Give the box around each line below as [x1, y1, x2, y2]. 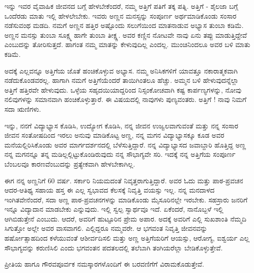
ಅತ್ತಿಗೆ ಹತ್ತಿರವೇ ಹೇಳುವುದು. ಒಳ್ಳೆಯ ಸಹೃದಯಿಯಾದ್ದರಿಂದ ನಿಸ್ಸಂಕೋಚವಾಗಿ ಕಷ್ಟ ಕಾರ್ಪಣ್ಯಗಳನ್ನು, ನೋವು [4, 84, 242, 95]
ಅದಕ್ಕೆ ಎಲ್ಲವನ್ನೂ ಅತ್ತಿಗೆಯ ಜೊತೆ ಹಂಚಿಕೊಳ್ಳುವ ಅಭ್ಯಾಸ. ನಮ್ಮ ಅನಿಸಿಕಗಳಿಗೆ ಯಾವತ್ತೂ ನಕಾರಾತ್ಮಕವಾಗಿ [4, 65, 238, 75]
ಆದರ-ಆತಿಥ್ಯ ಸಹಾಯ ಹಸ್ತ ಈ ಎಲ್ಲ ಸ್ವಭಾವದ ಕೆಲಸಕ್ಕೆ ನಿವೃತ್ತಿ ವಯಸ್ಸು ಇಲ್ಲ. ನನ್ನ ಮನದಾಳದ [4, 185, 215, 195]
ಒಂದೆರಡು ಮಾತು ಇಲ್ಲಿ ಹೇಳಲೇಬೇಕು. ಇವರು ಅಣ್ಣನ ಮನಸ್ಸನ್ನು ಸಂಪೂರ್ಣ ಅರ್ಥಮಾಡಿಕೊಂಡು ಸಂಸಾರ [4, 10, 237, 21]
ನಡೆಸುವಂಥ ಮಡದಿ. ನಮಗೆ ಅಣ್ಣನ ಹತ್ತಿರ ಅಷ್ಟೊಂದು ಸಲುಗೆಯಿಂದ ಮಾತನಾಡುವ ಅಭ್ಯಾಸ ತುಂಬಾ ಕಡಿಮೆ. [4, 20, 244, 30]
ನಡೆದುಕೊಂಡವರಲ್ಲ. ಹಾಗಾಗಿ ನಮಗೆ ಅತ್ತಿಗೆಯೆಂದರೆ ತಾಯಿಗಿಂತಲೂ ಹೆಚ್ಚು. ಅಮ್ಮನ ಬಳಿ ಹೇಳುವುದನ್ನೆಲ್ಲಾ [4, 75, 239, 85]
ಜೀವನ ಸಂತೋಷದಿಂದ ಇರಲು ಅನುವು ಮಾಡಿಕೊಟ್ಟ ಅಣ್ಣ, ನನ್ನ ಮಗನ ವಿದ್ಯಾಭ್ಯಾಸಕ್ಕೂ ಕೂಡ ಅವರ [4, 130, 225, 140]
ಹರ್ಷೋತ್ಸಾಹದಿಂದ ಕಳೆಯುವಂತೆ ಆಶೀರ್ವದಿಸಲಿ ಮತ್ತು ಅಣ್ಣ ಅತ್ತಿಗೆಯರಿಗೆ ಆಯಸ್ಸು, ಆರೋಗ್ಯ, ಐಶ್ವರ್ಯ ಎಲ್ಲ [4, 233, 250, 243]
